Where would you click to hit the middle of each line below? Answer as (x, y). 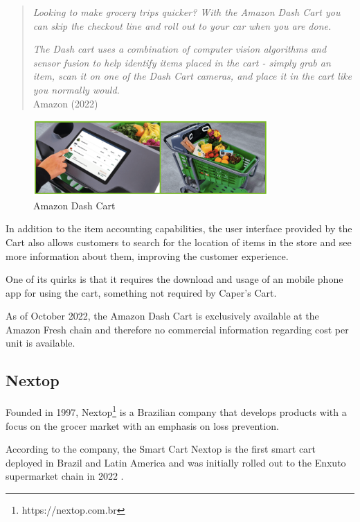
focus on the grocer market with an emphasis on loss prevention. (142, 425)
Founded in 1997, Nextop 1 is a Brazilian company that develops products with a (176, 411)
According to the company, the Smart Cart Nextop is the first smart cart (161, 449)
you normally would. (76, 89)
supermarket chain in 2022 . (65, 476)
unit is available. (40, 343)
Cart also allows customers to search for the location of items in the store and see (179, 242)
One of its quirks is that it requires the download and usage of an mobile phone (174, 279)
